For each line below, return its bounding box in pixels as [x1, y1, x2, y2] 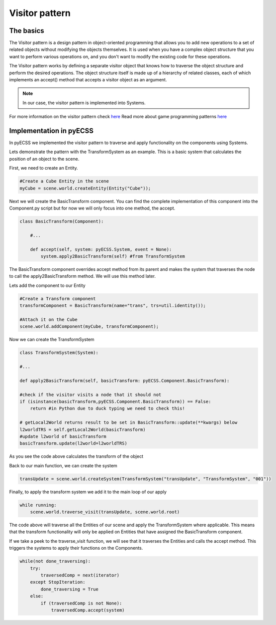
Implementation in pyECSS [9, 127, 94, 135]
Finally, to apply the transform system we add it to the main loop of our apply [9, 489, 167, 495]
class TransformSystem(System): [19, 350, 99, 356]
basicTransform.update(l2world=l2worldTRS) [19, 440, 128, 446]
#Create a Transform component [19, 296, 96, 301]
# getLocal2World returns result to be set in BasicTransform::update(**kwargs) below [19, 419, 238, 425]
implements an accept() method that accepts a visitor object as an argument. [9, 77, 167, 83]
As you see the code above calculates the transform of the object [9, 453, 144, 459]
